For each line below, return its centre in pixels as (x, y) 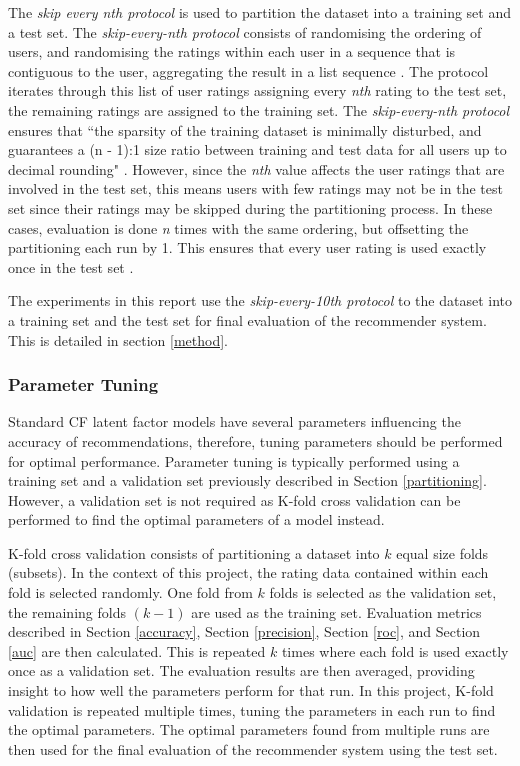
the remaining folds (67, 611)
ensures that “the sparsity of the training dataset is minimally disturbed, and (245, 129)
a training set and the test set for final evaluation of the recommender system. (247, 319)
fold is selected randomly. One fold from (130, 592)
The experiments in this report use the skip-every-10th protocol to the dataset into (260, 300)
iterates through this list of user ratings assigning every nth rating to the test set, (257, 90)
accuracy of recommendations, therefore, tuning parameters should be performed (255, 440)
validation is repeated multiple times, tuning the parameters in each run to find (252, 709)
